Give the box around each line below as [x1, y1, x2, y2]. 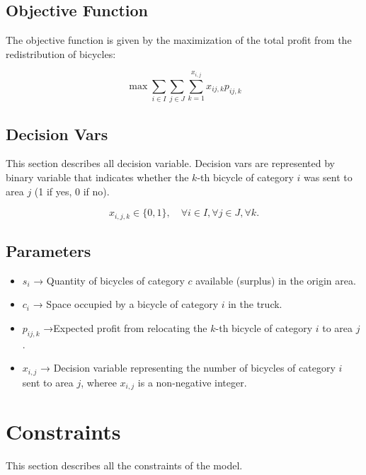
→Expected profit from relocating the [43, 320, 207, 335]
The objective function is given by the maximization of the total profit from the [6, 33, 352, 47]
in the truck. [228, 297, 282, 311]
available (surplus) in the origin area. [195, 273, 356, 287]
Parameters [6, 239, 91, 261]
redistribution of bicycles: [6, 46, 116, 61]
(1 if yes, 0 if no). [34, 183, 110, 198]
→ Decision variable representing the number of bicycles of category [40, 360, 336, 375]
